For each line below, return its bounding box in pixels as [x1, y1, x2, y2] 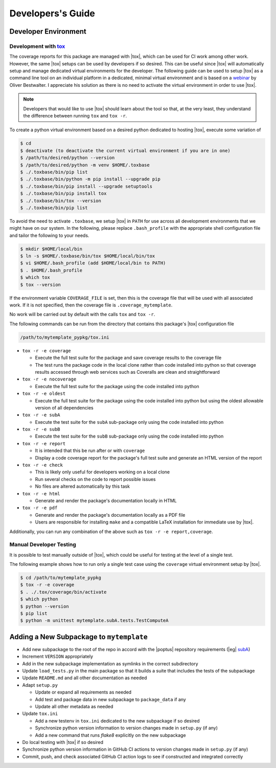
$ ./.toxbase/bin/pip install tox [20, 190, 107, 197]
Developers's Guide [9, 8, 96, 19]
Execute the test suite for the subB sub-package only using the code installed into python [35, 433, 224, 439]
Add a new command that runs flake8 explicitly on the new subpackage [35, 732, 186, 738]
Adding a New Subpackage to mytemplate [9, 632, 148, 641]
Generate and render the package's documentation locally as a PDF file [35, 512, 186, 518]
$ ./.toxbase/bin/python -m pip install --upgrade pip [20, 176, 160, 182]
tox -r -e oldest [22, 391, 66, 397]
